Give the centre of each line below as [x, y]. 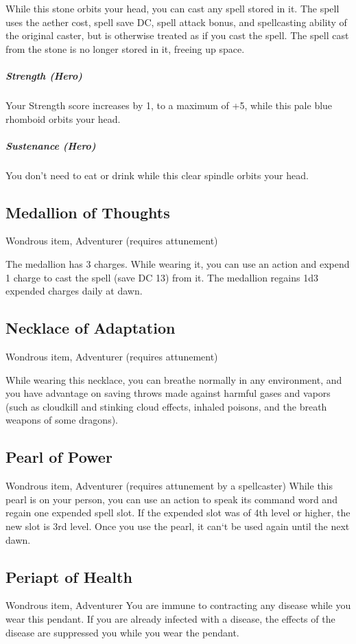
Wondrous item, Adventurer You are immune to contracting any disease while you [178, 605]
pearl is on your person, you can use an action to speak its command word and [171, 499]
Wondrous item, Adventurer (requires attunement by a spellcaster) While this [169, 486]
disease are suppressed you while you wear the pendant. [122, 632]
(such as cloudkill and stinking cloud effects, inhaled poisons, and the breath [166, 406]
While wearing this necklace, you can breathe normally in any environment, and [174, 379]
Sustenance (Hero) [51, 145]
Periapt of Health [69, 576]
